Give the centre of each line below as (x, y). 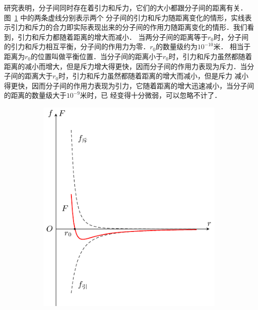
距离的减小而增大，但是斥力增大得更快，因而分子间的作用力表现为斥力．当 (126, 66)
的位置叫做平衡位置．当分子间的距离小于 (97, 56)
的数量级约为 (177, 46)
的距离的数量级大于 (35, 95)
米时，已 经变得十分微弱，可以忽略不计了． (151, 95)
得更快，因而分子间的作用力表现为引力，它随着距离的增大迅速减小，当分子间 (129, 85)
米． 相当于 (232, 46)
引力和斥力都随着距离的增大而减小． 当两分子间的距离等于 (113, 37)
